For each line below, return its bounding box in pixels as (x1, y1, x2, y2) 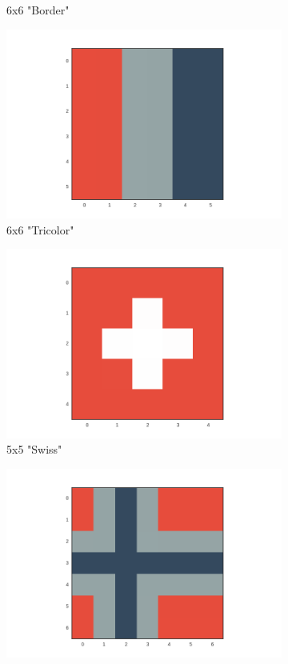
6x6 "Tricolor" (6, 221, 74, 238)
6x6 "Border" (6, 2, 70, 18)
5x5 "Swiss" (6, 441, 62, 458)
